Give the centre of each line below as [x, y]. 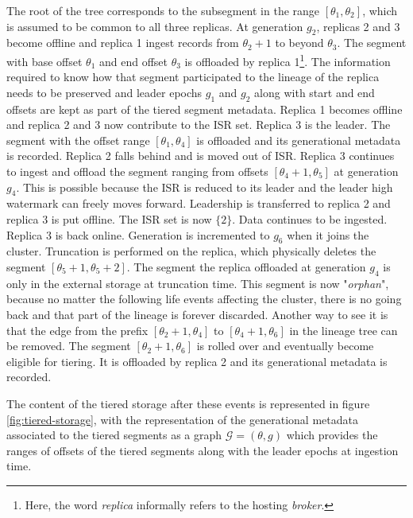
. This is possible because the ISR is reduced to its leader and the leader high [205, 187]
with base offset [44, 61]
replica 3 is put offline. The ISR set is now [109, 218]
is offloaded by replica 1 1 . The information [288, 60]
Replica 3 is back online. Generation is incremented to [138, 234]
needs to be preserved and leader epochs [104, 92]
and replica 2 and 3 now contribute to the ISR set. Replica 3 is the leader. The [199, 125]
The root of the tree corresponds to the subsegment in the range [163, 10]
